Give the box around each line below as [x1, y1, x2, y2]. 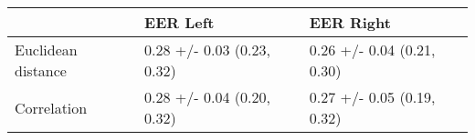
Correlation [15, 96, 88, 118]
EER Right [309, 12, 391, 33]
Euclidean [15, 39, 78, 60]
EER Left [144, 12, 215, 33]
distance [15, 60, 67, 81]
